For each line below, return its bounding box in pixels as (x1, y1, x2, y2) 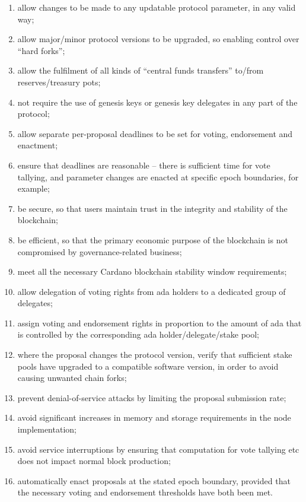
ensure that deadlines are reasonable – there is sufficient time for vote (17, 158, 270, 171)
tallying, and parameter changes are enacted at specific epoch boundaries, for (17, 170, 299, 183)
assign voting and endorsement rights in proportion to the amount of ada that (17, 316, 302, 329)
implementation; (17, 423, 76, 436)
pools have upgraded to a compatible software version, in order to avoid (17, 360, 279, 372)
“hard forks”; (17, 44, 65, 56)
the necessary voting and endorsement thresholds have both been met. (17, 486, 273, 498)
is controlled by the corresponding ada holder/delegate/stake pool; (17, 328, 259, 341)
